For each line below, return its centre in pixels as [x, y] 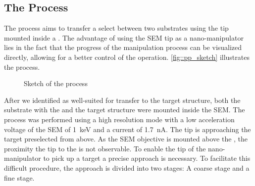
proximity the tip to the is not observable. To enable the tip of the [105, 148]
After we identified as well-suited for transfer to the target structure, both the [122, 100]
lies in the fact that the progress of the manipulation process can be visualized [123, 47]
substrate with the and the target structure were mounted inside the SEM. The [125, 110]
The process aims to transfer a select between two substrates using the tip [116, 28]
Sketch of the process [56, 83]
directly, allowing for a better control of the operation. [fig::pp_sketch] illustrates [127, 57]
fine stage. [19, 177]
